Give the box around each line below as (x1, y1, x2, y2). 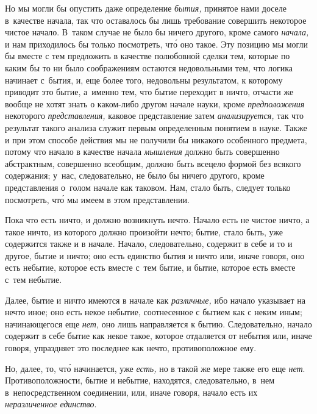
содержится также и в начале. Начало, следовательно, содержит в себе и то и (5, 237, 293, 250)
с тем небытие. (5, 273, 62, 286)
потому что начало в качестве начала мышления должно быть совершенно (5, 145, 280, 158)
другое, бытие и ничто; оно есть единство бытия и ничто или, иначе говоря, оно (5, 249, 305, 262)
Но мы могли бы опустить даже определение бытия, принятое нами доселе (5, 2, 287, 14)
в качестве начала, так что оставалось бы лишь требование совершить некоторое (5, 13, 307, 26)
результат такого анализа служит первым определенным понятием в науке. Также (5, 121, 307, 134)
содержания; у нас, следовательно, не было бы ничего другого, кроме (5, 169, 265, 182)
